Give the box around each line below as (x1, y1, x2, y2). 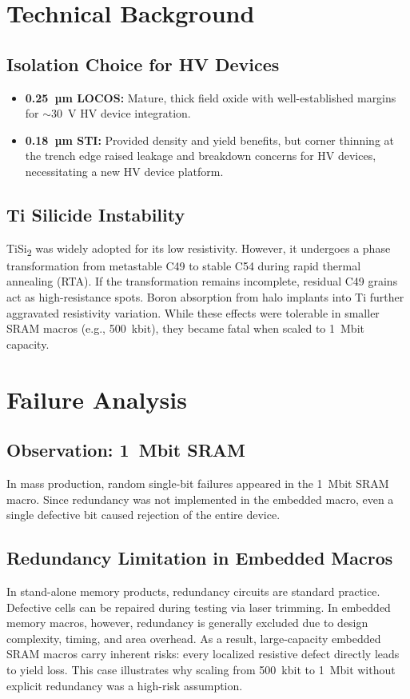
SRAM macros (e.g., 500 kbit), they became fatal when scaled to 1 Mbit (6, 320, 364, 337)
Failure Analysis (6, 382, 187, 415)
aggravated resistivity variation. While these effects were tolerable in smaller (6, 304, 380, 321)
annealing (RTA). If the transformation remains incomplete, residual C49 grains (6, 273, 398, 290)
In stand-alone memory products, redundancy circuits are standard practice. (6, 583, 380, 599)
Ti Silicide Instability (6, 202, 185, 226)
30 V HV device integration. (51, 105, 191, 122)
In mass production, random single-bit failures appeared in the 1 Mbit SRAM (6, 475, 389, 492)
